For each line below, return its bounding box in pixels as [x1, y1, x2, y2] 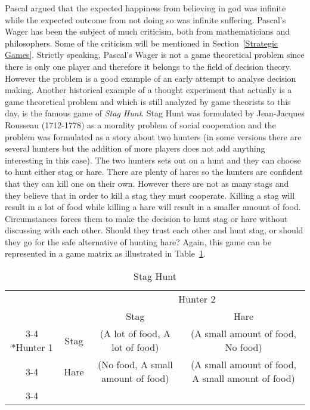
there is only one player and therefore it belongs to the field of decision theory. [5, 60, 292, 72]
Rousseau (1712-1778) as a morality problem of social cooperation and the [5, 118, 276, 131]
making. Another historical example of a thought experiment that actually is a [5, 84, 292, 96]
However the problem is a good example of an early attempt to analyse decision [5, 72, 296, 84]
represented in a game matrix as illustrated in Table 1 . [5, 247, 206, 260]
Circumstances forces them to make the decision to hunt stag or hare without [5, 212, 288, 224]
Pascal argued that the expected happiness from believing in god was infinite [5, 2, 286, 14]
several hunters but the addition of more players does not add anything [5, 142, 265, 155]
